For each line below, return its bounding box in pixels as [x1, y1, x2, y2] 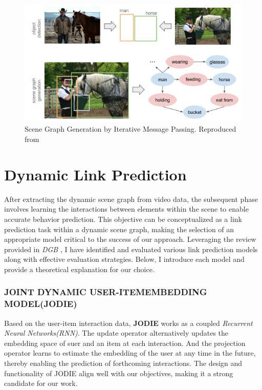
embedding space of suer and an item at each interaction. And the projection [4, 337, 246, 348]
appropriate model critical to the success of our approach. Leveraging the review [4, 234, 256, 244]
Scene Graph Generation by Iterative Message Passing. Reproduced [25, 124, 236, 134]
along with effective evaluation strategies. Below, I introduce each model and [4, 254, 245, 264]
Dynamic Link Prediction [4, 163, 187, 184]
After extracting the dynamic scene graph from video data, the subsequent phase [4, 193, 258, 204]
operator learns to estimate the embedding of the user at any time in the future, [4, 347, 256, 358]
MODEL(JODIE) [4, 297, 77, 310]
